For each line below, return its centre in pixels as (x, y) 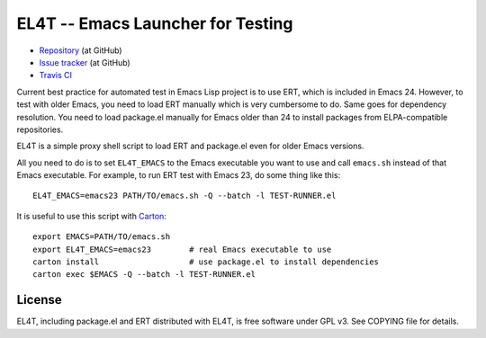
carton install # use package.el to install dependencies (206, 262)
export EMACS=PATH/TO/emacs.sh (102, 237)
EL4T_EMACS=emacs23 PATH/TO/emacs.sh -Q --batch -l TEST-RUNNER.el (184, 196)
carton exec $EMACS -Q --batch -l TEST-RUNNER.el (144, 275)
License (39, 300)
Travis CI (55, 76)
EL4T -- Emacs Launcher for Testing (155, 23)
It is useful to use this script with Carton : (91, 216)
